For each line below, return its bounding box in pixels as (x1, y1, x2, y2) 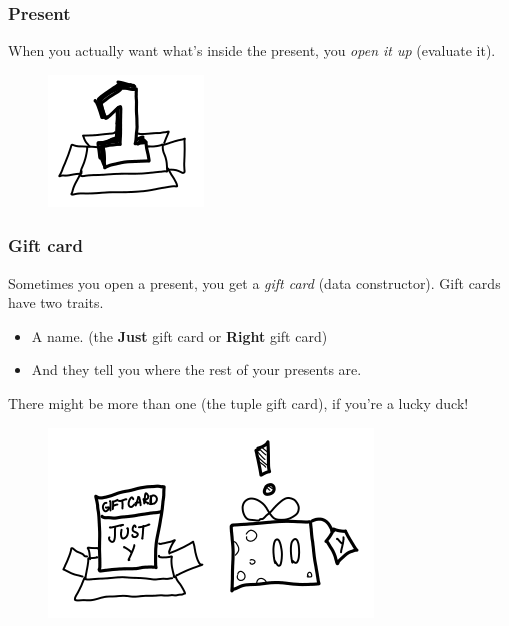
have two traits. (8, 292, 104, 313)
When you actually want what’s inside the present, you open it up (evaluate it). (8, 40, 496, 61)
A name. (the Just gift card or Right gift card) (31, 325, 328, 346)
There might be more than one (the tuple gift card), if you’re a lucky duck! (8, 393, 469, 413)
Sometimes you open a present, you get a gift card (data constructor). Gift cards (8, 272, 501, 293)
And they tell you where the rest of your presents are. (31, 359, 362, 380)
